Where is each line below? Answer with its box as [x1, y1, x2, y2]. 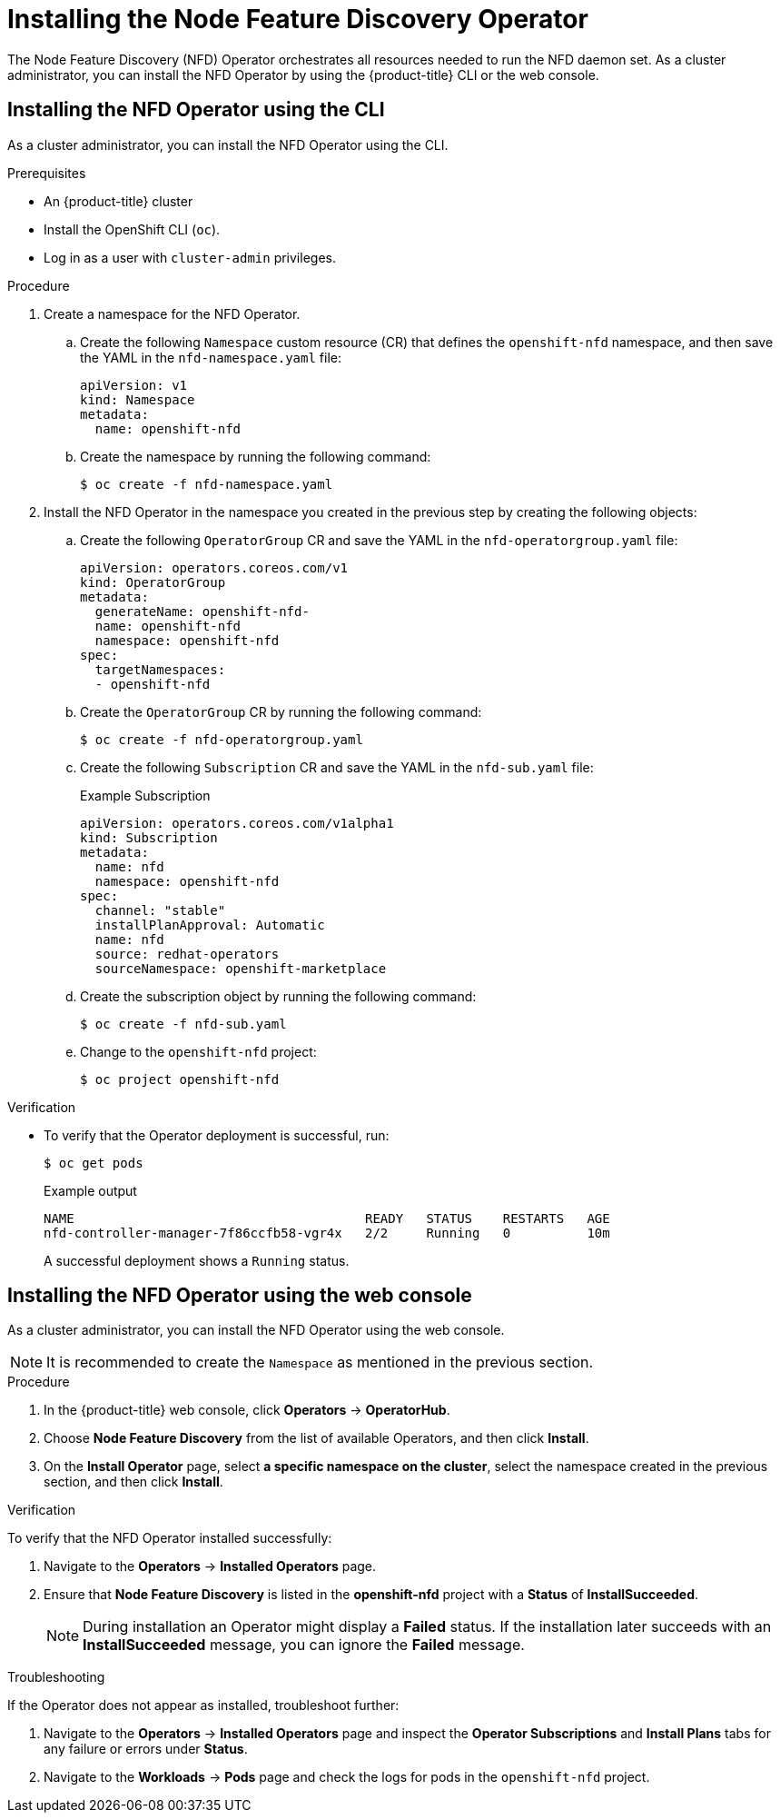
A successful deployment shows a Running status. [44, 1252, 350, 1268]
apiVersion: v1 [80, 377, 188, 393]
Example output [44, 1182, 137, 1198]
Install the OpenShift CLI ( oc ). [44, 221, 221, 237]
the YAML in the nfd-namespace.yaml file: [80, 349, 341, 365]
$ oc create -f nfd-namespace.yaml [80, 476, 333, 492]
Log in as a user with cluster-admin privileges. [44, 249, 336, 265]
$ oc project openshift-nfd [80, 1071, 280, 1087]
